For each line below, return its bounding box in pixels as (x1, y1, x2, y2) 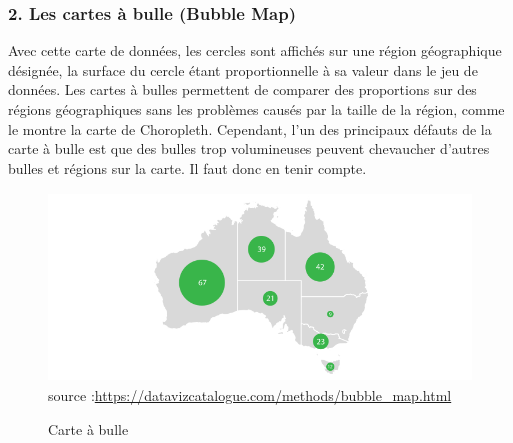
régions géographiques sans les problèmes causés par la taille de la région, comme (8, 99, 505, 119)
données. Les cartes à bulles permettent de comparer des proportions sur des (8, 79, 477, 100)
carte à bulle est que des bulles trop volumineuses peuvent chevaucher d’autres (8, 138, 490, 159)
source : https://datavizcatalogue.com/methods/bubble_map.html (48, 384, 452, 405)
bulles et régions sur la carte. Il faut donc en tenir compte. (8, 157, 367, 178)
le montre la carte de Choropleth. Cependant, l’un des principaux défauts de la (8, 118, 492, 139)
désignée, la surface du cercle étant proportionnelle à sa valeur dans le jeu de (8, 59, 478, 80)
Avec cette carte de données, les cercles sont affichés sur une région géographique (8, 40, 502, 61)
